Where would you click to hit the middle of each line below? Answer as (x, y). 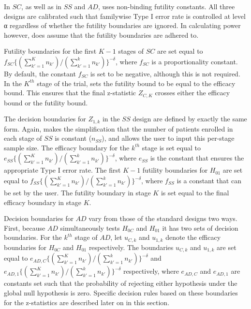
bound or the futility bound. (46, 102)
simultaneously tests (90, 228)
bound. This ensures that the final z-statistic (70, 93)
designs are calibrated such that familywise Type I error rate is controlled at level (125, 16)
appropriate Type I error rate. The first (62, 170)
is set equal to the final (195, 193)
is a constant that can (209, 181)
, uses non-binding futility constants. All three (166, 6)
